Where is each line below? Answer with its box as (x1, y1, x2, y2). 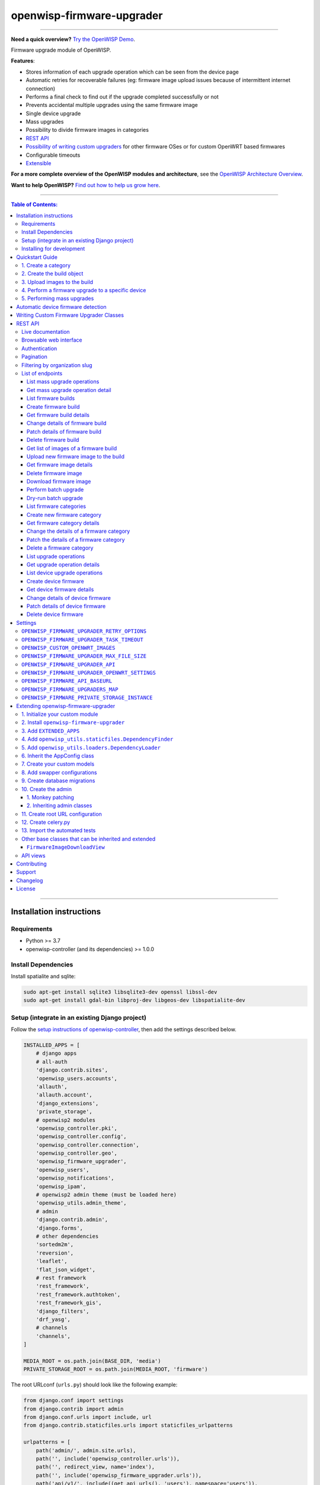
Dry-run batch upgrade (27, 494, 83, 501)
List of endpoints (21, 370, 63, 377)
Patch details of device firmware (27, 602, 106, 609)
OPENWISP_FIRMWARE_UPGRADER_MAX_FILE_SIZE (21, 653, 147, 659)
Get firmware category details (27, 520, 100, 527)
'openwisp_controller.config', (36, 1133, 127, 1140)
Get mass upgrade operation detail (27, 386, 112, 393)
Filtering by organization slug (21, 361, 92, 368)
